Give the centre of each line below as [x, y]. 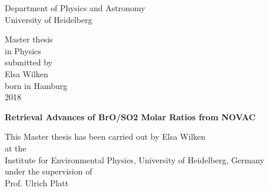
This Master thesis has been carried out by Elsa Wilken [105, 136]
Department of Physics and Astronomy [75, 8]
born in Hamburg [36, 85]
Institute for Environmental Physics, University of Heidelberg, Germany [134, 159]
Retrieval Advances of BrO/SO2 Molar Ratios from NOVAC [130, 116]
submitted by [29, 62]
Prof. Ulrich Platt [37, 182]
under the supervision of [49, 171]
